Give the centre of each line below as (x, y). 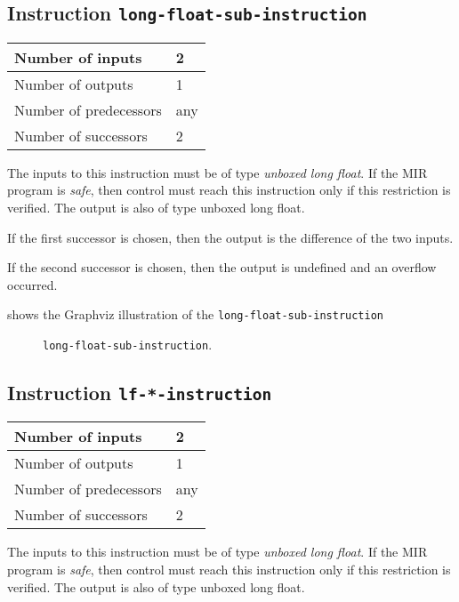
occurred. (32, 284)
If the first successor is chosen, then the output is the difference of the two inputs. (230, 237)
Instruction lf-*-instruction (140, 393)
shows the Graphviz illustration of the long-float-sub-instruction (196, 314)
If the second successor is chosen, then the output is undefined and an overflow (222, 267)
